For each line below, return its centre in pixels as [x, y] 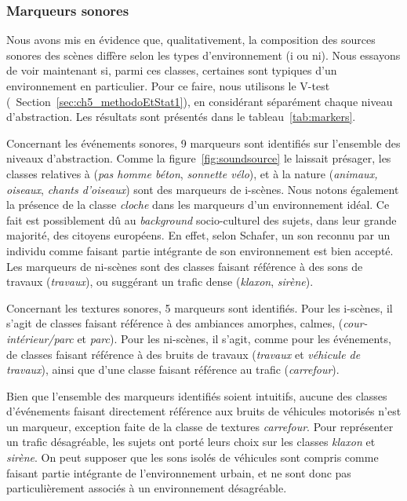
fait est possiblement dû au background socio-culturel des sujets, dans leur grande [202, 219]
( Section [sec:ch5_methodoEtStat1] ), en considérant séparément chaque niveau [200, 101]
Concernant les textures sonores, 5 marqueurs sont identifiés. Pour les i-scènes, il [200, 307]
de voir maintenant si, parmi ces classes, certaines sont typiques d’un [172, 70]
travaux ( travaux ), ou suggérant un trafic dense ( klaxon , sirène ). [160, 282]
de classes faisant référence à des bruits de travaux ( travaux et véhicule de [184, 354]
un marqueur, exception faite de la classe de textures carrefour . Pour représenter [200, 426]
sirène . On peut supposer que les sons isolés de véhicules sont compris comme [193, 457]
